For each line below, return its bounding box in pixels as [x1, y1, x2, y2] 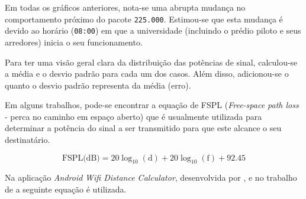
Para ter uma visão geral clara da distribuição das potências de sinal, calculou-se [5, 56, 298, 68]
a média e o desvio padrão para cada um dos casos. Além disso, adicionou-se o [5, 67, 289, 80]
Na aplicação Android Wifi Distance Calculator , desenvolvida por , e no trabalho [5, 171, 297, 184]
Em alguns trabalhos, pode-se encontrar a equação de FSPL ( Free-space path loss [5, 99, 299, 111]
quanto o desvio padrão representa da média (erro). [5, 79, 191, 91]
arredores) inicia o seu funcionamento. [5, 35, 143, 48]
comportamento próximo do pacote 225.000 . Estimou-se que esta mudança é [5, 12, 283, 25]
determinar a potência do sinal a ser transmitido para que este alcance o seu [5, 122, 282, 134]
